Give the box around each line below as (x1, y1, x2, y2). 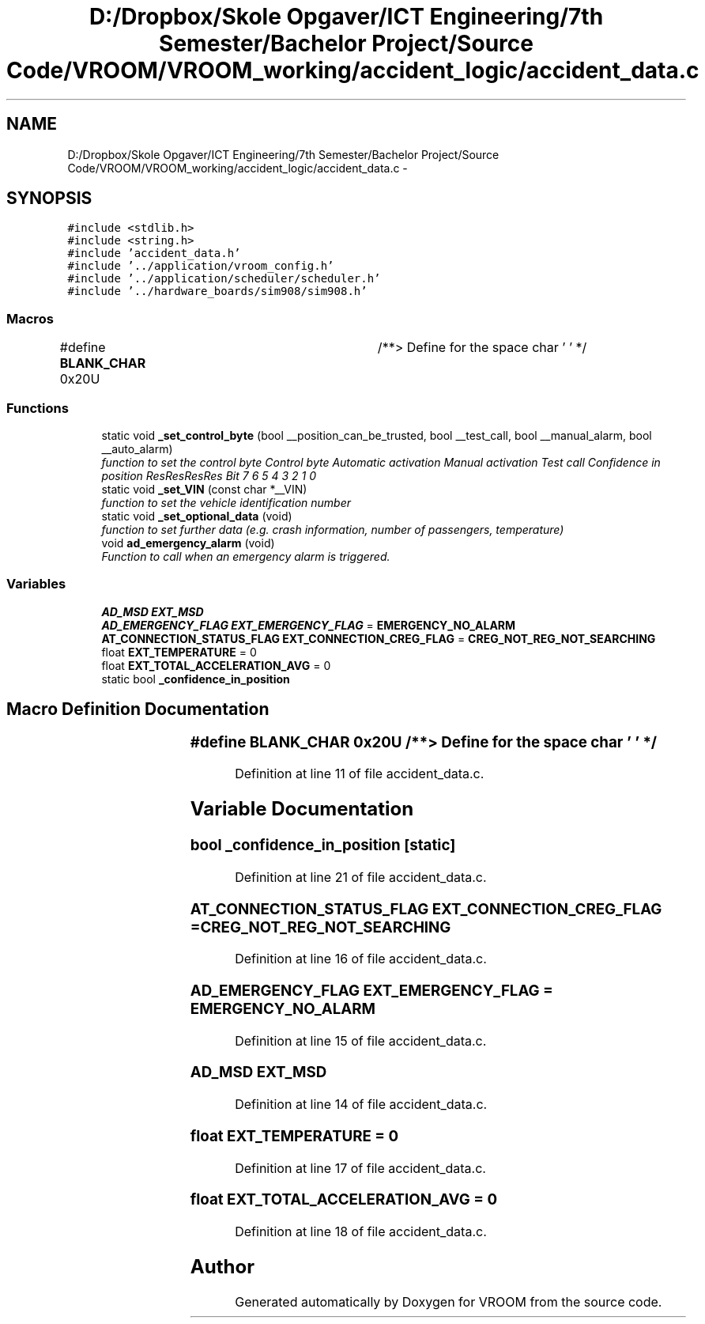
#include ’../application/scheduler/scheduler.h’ (67, 272, 381, 286)
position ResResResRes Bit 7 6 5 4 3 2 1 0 (101, 468, 316, 482)
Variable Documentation (190, 797, 414, 821)
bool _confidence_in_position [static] (190, 836, 456, 855)
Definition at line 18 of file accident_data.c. (235, 1223, 487, 1239)
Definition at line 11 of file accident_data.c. (235, 766, 484, 782)
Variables (6, 576, 66, 592)
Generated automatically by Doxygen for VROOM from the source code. (235, 1293, 662, 1310)
